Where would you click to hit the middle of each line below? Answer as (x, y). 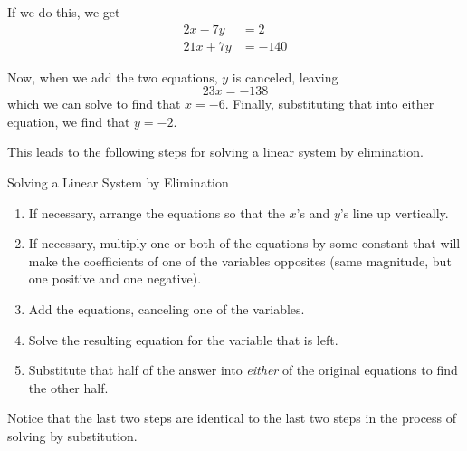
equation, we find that (69, 121)
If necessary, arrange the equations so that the (157, 212)
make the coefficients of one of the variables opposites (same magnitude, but (240, 260)
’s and (313, 212)
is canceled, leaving (285, 77)
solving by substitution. (72, 435)
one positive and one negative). (115, 278)
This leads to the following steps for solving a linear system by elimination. (215, 152)
